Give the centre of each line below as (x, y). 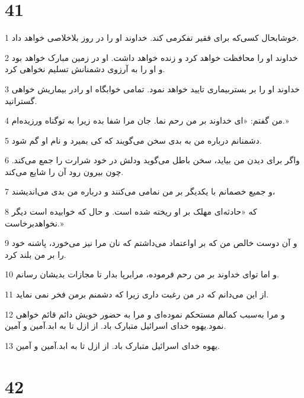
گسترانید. (21, 100)
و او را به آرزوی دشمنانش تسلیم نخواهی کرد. (85, 69)
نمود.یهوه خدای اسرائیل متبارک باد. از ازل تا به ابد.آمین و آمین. (116, 326)
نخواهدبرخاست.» (34, 223)
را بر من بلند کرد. (36, 254)
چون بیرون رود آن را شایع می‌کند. (64, 171)
